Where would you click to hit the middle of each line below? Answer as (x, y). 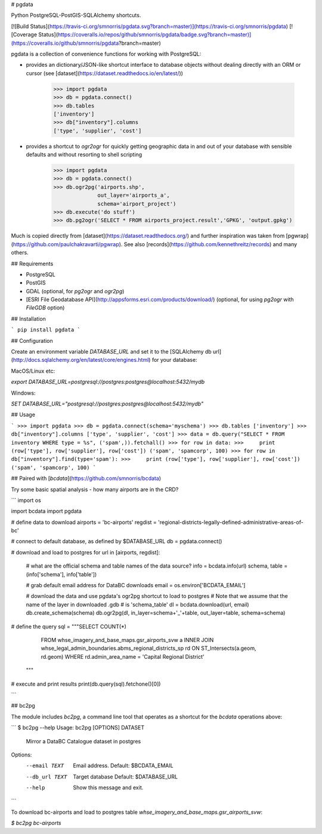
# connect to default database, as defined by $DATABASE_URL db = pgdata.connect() (117, 541)
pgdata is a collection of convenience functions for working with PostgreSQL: (106, 54)
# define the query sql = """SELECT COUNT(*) (69, 627)
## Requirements (32, 263)
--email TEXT (45, 766)
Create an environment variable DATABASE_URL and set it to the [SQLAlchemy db (111, 352)
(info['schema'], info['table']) (61, 574)
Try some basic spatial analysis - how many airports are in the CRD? (95, 489)
